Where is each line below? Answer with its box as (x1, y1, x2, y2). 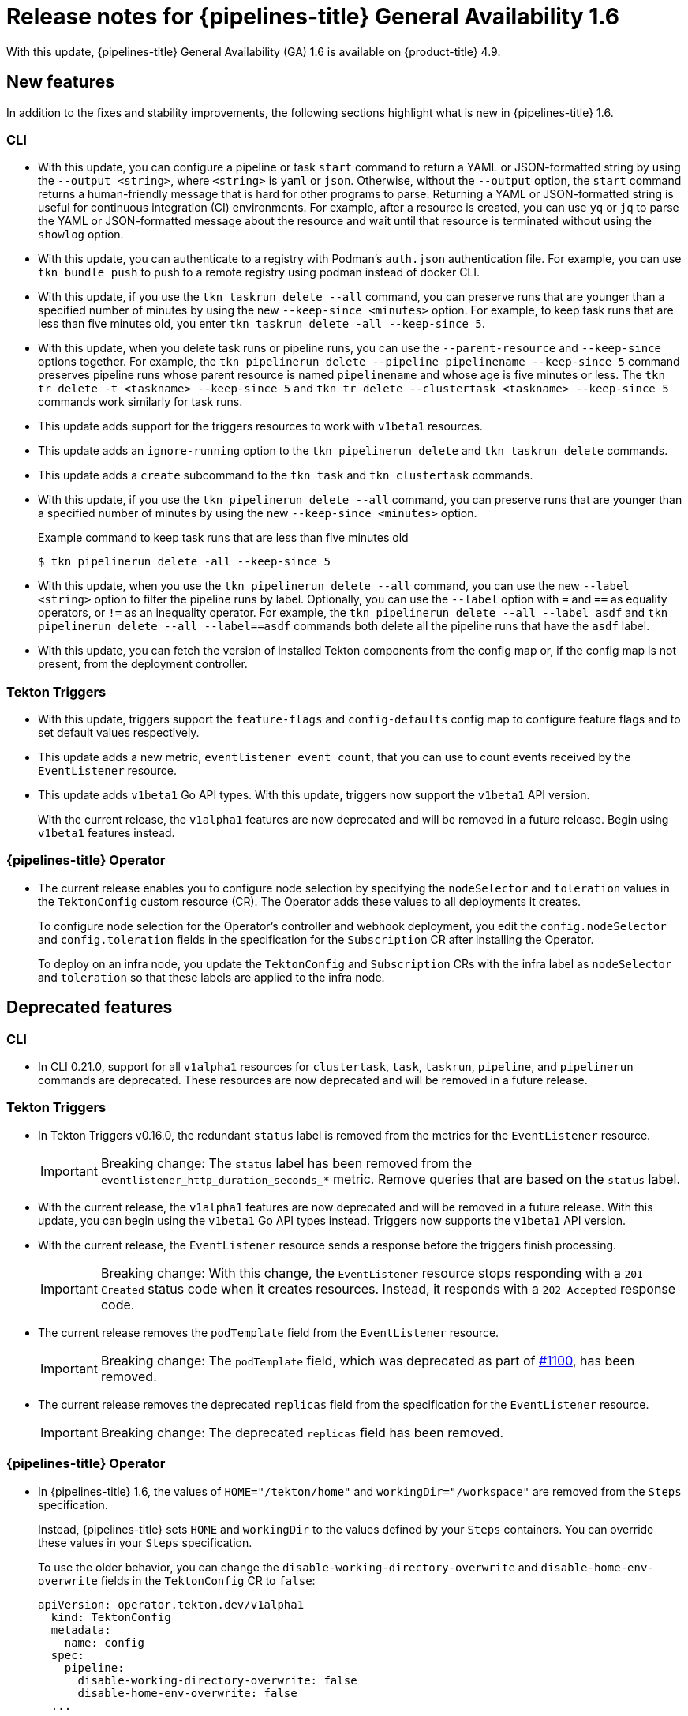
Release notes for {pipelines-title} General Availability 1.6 (6, 3, 619, 30)
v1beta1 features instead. (38, 826, 175, 840)
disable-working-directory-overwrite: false (77, 1673, 357, 1687)
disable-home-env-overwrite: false (77, 1686, 297, 1699)
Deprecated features (6, 997, 173, 1018)
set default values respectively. (38, 726, 200, 740)
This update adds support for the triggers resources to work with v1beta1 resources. (38, 419, 483, 434)
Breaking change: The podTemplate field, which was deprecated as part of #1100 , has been (100, 1352, 635, 1369)
